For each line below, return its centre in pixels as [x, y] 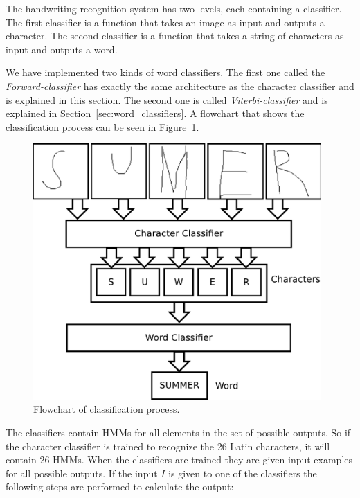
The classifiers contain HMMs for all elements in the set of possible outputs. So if [178, 432]
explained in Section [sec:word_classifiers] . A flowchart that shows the [155, 113]
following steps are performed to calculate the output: [120, 487]
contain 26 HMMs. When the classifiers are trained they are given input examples [179, 460]
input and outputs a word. [62, 49]
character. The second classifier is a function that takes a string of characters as [175, 36]
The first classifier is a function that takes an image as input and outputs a [165, 22]
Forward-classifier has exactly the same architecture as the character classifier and [180, 86]
